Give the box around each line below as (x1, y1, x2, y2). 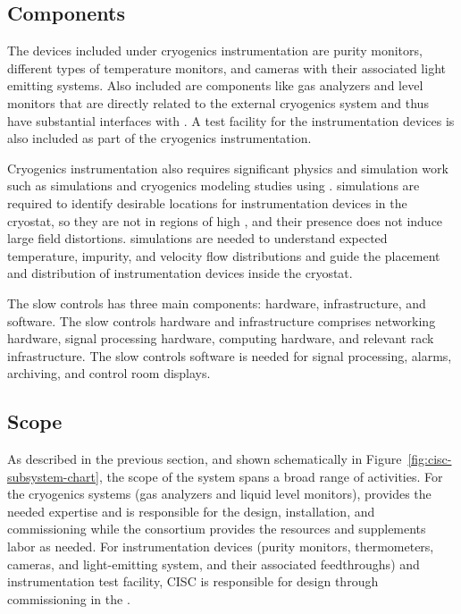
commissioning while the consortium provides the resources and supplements (7, 519, 426, 538)
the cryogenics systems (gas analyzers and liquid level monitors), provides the (7, 484, 432, 503)
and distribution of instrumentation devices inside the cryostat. (7, 264, 353, 282)
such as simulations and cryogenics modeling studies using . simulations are (7, 176, 420, 195)
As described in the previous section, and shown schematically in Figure (7, 450, 402, 468)
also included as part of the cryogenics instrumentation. (7, 129, 312, 147)
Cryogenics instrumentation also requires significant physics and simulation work (7, 158, 448, 177)
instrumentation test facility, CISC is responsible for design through (7, 572, 379, 591)
